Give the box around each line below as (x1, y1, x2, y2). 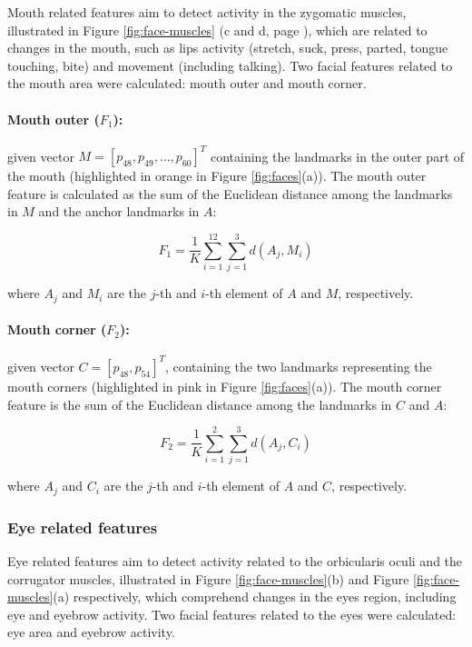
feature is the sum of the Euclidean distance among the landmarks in (7, 394, 392, 413)
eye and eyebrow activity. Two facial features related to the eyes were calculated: (7, 604, 457, 623)
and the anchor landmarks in (38, 202, 200, 221)
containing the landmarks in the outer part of (210, 146, 465, 165)
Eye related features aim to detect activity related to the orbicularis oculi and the (7, 551, 463, 570)
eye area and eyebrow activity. (7, 622, 175, 642)
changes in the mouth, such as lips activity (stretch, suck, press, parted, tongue (7, 38, 448, 57)
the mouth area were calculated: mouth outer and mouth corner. (7, 74, 367, 93)
